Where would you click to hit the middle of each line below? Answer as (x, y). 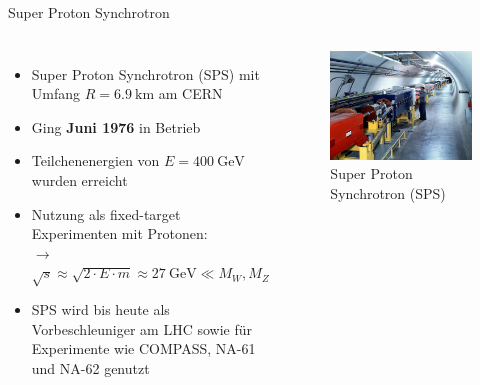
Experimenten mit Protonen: (119, 233)
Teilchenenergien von (95, 160)
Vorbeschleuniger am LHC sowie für (141, 328)
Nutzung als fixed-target (106, 213)
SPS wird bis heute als (100, 309)
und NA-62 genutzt (90, 367)
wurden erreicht (79, 179)
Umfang (56, 93)
